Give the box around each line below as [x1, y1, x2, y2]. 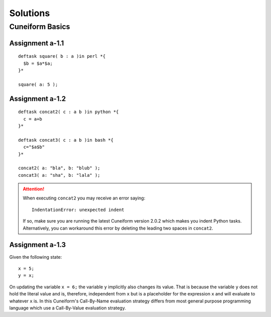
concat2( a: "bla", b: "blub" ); [18, 165, 100, 171]
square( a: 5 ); [18, 81, 58, 87]
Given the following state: [9, 254, 62, 260]
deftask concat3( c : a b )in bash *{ [18, 137, 114, 143]
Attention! [23, 186, 45, 192]
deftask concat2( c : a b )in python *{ [18, 109, 119, 115]
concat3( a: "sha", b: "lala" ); [18, 172, 100, 178]
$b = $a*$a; [23, 60, 53, 66]
